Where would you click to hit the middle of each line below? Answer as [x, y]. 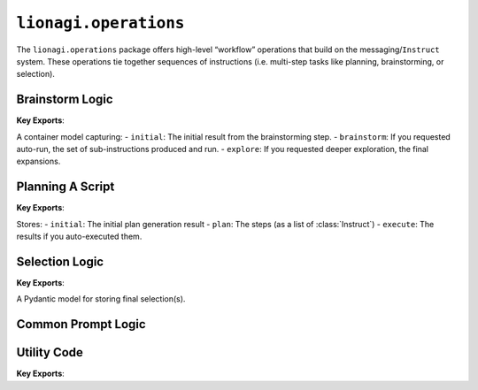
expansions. [39, 161]
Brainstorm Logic [65, 99]
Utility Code [50, 352]
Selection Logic [60, 261]
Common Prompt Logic [81, 324]
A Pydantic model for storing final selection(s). [101, 299]
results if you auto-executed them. [79, 237]
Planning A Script [66, 187]
